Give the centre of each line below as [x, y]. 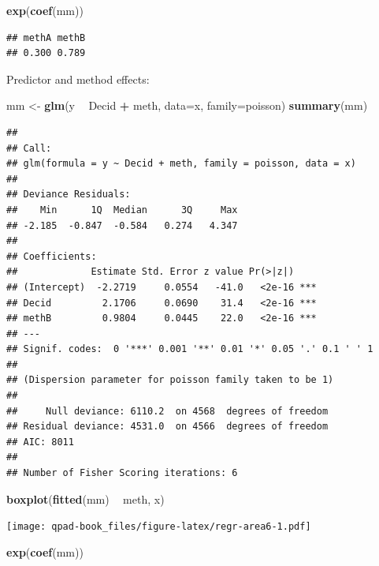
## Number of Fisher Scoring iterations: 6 [122, 473]
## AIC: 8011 [40, 442]
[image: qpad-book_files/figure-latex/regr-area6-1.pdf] [159, 527]
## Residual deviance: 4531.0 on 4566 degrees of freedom [167, 427]
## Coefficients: [52, 256]
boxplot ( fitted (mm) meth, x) [85, 499]
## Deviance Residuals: [69, 195]
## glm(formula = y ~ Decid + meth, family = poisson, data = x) [181, 164]
